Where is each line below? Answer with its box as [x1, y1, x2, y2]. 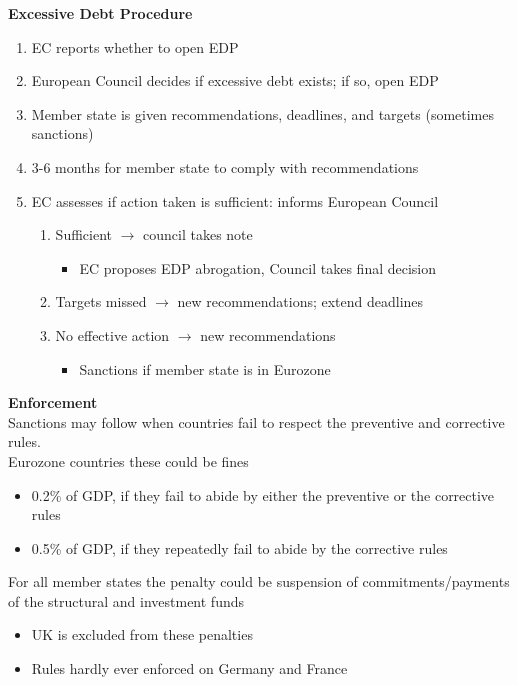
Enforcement [8, 392, 98, 413]
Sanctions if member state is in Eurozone [79, 358, 331, 379]
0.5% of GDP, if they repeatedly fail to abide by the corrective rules [31, 537, 448, 558]
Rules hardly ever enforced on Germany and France [31, 658, 348, 679]
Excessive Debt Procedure [8, 3, 193, 23]
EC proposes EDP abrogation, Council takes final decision [79, 257, 437, 278]
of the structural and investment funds [8, 590, 244, 611]
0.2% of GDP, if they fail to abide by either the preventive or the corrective [31, 484, 495, 505]
